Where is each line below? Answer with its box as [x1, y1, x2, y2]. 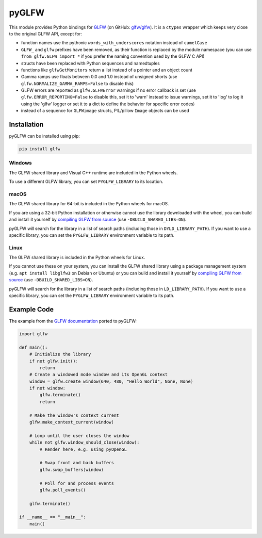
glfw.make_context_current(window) [29, 420, 114, 425]
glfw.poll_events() [39, 487, 86, 492]
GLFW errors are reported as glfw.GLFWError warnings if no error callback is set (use [21, 87, 196, 93]
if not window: [29, 386, 65, 391]
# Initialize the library [29, 352, 91, 357]
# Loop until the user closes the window [29, 433, 130, 439]
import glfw [19, 331, 48, 337]
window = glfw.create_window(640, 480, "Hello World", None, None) [29, 378, 194, 384]
